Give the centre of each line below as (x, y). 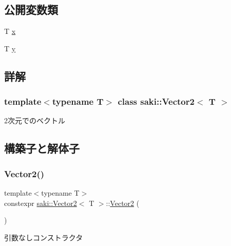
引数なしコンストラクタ (44, 237)
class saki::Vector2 (156, 101)
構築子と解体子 (42, 148)
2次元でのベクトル (35, 120)
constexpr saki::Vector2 (41, 203)
